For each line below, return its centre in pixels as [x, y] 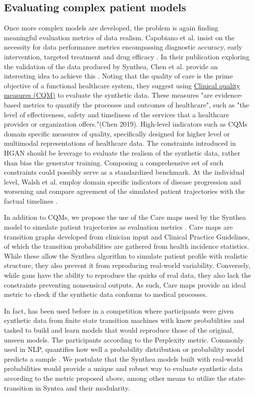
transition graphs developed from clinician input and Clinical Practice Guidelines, [127, 236]
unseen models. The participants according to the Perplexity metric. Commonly [124, 339]
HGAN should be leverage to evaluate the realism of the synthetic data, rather [122, 152]
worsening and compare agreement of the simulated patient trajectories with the [125, 191]
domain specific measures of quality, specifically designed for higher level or [117, 133]
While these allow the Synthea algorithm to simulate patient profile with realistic [126, 255]
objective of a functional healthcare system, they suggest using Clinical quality [122, 85]
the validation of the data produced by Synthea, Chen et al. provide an [111, 66]
